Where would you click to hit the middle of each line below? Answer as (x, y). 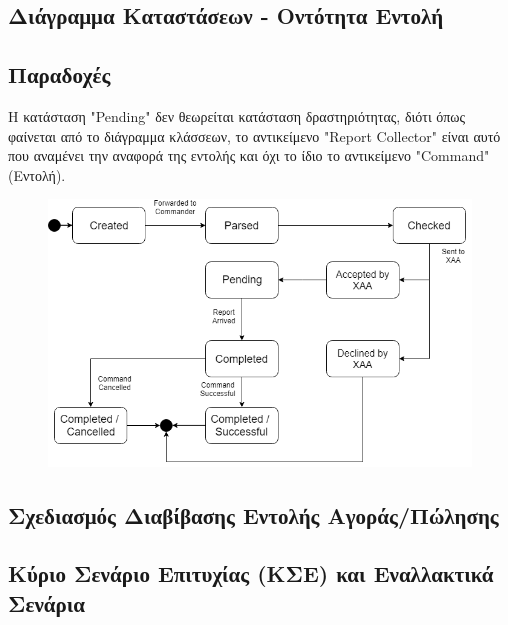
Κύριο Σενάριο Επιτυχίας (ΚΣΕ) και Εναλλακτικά (251, 573)
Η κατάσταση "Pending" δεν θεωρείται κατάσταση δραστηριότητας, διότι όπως (237, 115)
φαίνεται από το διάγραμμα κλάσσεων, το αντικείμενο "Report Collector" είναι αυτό (254, 135)
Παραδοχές (59, 74)
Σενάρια (46, 602)
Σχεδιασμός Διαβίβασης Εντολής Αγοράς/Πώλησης (253, 514)
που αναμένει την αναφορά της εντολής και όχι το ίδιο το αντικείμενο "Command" (249, 155)
